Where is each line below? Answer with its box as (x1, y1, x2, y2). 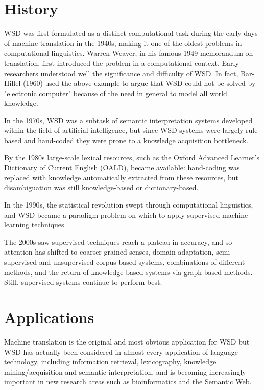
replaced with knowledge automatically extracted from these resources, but (4, 172, 238, 182)
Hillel (4, 78, 21, 88)
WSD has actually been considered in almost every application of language (4, 346, 238, 357)
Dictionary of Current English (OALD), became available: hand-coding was (4, 162, 240, 173)
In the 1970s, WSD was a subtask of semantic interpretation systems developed (4, 114, 253, 125)
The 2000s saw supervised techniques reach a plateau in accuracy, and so (4, 236, 232, 247)
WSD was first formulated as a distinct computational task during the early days (4, 28, 258, 38)
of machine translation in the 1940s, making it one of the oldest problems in (4, 37, 242, 48)
